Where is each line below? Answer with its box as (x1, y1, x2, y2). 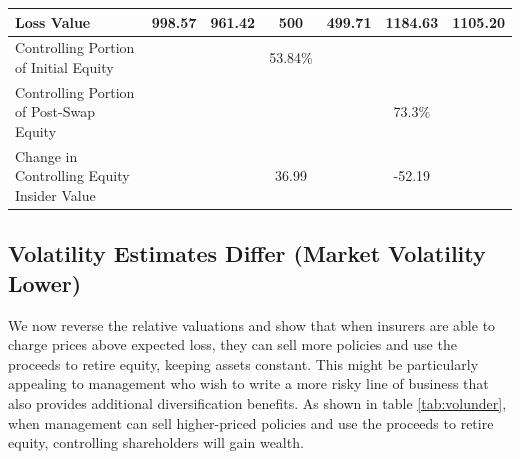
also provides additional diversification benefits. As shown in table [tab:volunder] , (8, 393, 507, 414)
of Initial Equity (15, 56, 114, 77)
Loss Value (15, 11, 91, 32)
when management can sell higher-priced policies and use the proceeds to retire (8, 412, 494, 433)
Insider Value (15, 185, 96, 205)
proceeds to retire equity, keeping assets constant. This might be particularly (8, 353, 479, 374)
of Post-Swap (15, 101, 95, 122)
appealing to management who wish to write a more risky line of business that (8, 373, 489, 394)
